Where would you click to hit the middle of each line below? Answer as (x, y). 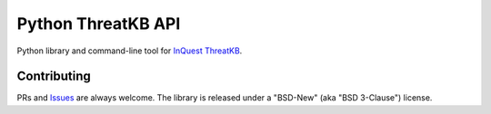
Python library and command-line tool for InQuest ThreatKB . (130, 51)
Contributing (54, 76)
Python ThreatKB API (99, 24)
